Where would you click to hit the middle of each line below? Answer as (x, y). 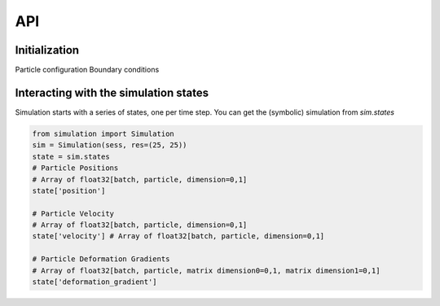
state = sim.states (71, 156)
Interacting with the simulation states (112, 92)
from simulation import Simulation (103, 133)
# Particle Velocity (73, 213)
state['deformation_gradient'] (95, 282)
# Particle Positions (75, 168)
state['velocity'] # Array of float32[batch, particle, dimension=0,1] (178, 236)
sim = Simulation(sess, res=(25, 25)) (110, 145)
